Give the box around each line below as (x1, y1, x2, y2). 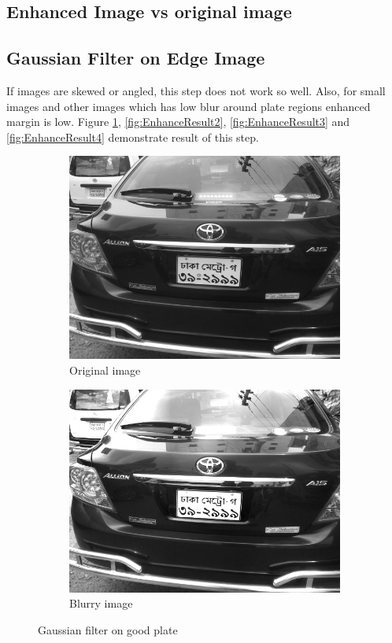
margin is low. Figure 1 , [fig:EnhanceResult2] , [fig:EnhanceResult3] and (6, 113, 350, 130)
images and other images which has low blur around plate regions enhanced (6, 98, 371, 114)
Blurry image (69, 595, 133, 612)
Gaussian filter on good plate (38, 621, 178, 637)
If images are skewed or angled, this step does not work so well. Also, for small (6, 82, 386, 98)
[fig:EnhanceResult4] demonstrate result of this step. (6, 128, 259, 145)
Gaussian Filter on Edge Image (6, 46, 265, 70)
